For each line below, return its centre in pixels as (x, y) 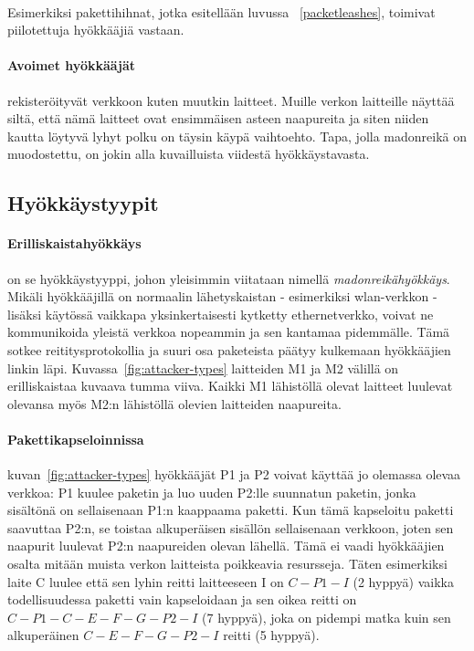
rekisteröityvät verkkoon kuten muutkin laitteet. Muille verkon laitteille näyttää (231, 100)
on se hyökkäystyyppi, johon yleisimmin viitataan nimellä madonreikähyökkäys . (229, 278)
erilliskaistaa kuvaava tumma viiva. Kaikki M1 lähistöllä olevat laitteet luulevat (230, 386)
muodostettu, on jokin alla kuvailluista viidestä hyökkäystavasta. (189, 154)
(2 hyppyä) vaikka (403, 581)
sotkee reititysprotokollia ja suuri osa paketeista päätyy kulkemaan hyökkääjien (229, 349)
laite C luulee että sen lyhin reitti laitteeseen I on (146, 581)
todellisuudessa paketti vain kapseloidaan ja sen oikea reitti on (182, 599)
